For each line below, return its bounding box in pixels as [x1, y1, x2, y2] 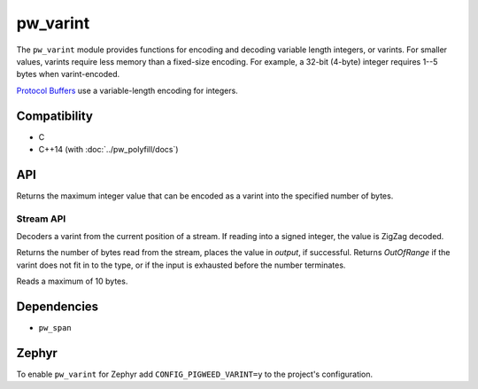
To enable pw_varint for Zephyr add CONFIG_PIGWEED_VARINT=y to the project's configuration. [16, 369, 374, 380]
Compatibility [16, 108, 93, 123]
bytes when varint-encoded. [16, 69, 120, 80]
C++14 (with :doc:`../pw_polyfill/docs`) [38, 144, 179, 155]
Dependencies [16, 300, 99, 315]
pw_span [38, 323, 73, 333]
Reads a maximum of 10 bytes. [16, 276, 128, 287]
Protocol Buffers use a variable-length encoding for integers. [16, 85, 238, 96]
